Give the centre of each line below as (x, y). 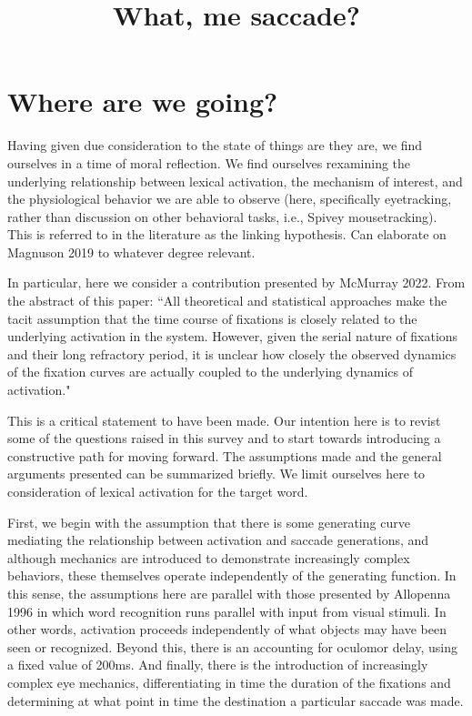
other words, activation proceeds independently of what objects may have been (227, 629)
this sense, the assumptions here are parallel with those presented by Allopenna (229, 593)
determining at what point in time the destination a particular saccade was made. (236, 700)
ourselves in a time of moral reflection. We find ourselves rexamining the (209, 162)
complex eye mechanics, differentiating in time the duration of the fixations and (229, 682)
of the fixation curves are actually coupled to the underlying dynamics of (210, 372)
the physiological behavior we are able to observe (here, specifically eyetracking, (230, 199)
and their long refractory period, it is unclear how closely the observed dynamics (232, 353)
